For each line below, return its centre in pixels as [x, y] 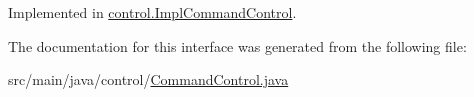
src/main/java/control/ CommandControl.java [148, 79]
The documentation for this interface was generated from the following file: [237, 45]
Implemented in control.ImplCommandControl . [152, 12]
